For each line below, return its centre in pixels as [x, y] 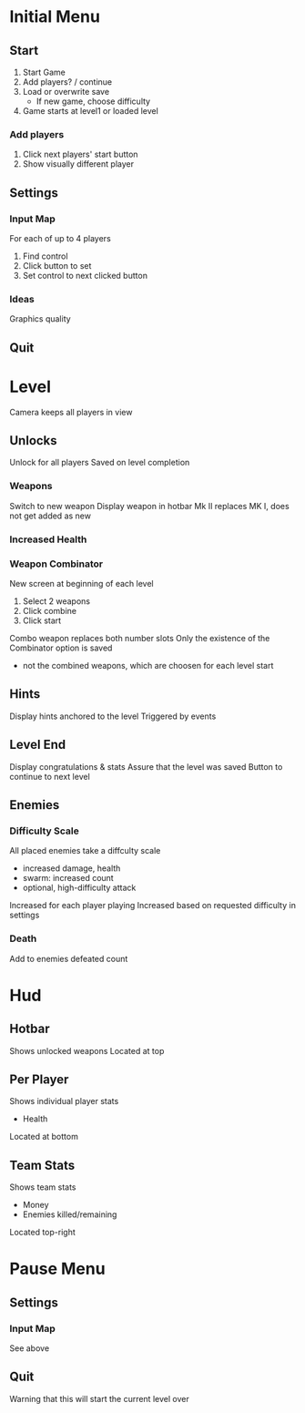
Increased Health [48, 539]
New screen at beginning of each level [81, 583]
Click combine [50, 610]
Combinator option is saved [61, 648]
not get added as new [50, 516]
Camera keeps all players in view [71, 412]
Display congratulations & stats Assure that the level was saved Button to [146, 766]
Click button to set [57, 265]
